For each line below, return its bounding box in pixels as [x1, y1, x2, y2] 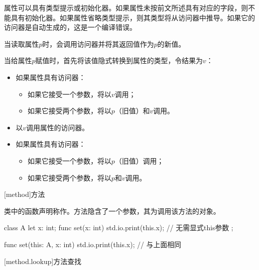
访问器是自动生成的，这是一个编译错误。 [4, 22, 136, 32]
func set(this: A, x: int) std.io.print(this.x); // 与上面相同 [4, 239, 181, 249]
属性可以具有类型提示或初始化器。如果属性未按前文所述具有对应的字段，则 [4, 2, 248, 12]
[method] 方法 [4, 189, 45, 199]
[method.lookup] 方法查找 [4, 256, 82, 266]
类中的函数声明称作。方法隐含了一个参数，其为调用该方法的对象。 [4, 205, 220, 216]
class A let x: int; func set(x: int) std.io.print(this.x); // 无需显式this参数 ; [4, 222, 234, 233]
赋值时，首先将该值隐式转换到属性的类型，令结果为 [35, 55, 203, 66]
